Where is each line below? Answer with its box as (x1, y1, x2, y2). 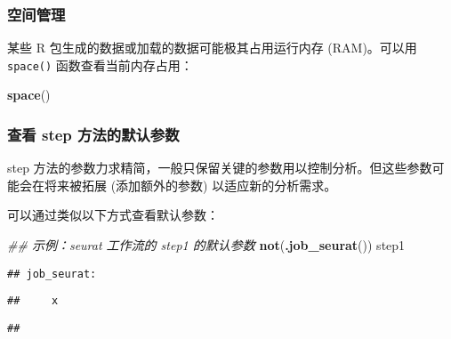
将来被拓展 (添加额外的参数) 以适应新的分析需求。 (44, 175, 337, 194)
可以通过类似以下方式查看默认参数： (7, 206, 219, 224)
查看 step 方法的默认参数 (7, 123, 180, 145)
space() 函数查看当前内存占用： (7, 55, 193, 74)
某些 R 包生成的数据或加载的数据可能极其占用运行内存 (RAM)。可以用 (7, 38, 417, 57)
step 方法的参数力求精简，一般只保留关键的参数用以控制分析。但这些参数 (7, 158, 432, 177)
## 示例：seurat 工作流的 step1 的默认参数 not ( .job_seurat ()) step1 (7, 236, 406, 254)
